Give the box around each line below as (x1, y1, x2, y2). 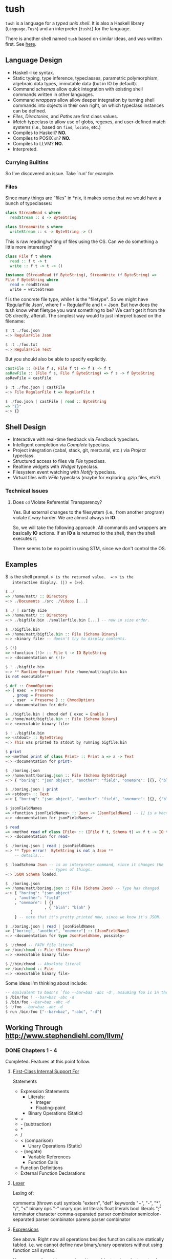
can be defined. (12, 107, 47, 114)
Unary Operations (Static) (28, 1143, 82, 1149)
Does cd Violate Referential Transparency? (12, 499, 102, 505)
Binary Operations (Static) (28, 1110, 83, 1116)
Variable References (28, 1154, 71, 1160)
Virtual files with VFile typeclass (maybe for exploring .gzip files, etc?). (12, 475, 162, 481)
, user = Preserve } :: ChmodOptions (12, 698, 95, 703)
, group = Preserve (12, 693, 54, 698)
